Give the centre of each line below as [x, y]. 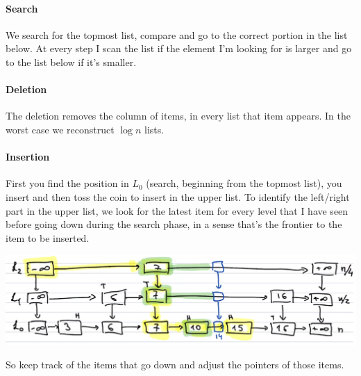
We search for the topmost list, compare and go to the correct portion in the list [177, 34]
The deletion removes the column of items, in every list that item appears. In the [178, 116]
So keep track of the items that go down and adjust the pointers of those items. [175, 365]
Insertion [28, 157]
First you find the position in [67, 183]
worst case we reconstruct [60, 129]
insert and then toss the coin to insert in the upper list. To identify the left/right [178, 196]
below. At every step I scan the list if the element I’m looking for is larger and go [179, 48]
